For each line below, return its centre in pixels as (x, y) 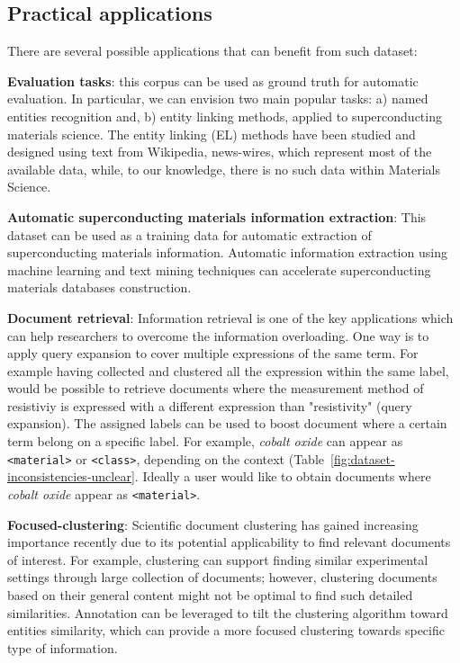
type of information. (63, 647)
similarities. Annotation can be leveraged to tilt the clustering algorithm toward (228, 612)
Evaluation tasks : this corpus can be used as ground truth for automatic (213, 81)
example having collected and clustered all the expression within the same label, (228, 370)
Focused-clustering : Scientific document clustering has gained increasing (213, 524)
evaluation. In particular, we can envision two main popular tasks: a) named (218, 99)
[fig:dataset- (363, 458)
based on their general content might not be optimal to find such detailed (210, 594)
